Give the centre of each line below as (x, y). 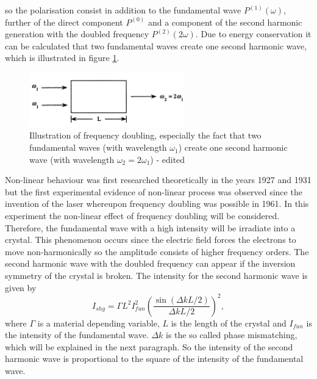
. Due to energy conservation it (253, 34)
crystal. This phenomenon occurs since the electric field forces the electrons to (151, 240)
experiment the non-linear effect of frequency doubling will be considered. (142, 216)
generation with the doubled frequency (77, 34)
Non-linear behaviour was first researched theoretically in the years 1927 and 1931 (158, 180)
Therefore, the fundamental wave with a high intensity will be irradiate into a (150, 227)
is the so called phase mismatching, (232, 335)
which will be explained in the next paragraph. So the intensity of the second (149, 346)
